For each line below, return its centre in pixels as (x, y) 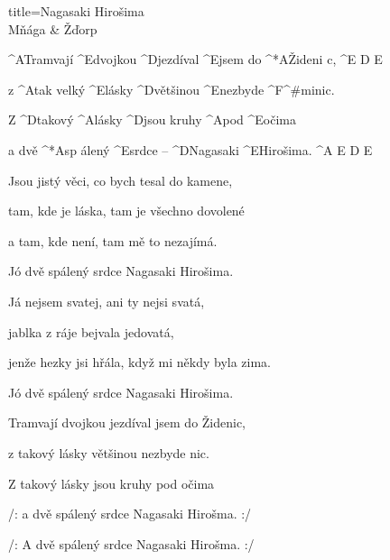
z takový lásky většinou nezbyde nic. (109, 452)
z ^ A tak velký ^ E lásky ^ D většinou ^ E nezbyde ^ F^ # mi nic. (172, 89)
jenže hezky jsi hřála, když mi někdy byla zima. (140, 362)
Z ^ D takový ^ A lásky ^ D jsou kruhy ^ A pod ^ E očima (153, 119)
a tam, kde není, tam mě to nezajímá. (113, 240)
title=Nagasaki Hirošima (76, 11)
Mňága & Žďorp (53, 28)
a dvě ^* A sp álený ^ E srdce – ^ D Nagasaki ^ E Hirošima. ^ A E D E (190, 149)
